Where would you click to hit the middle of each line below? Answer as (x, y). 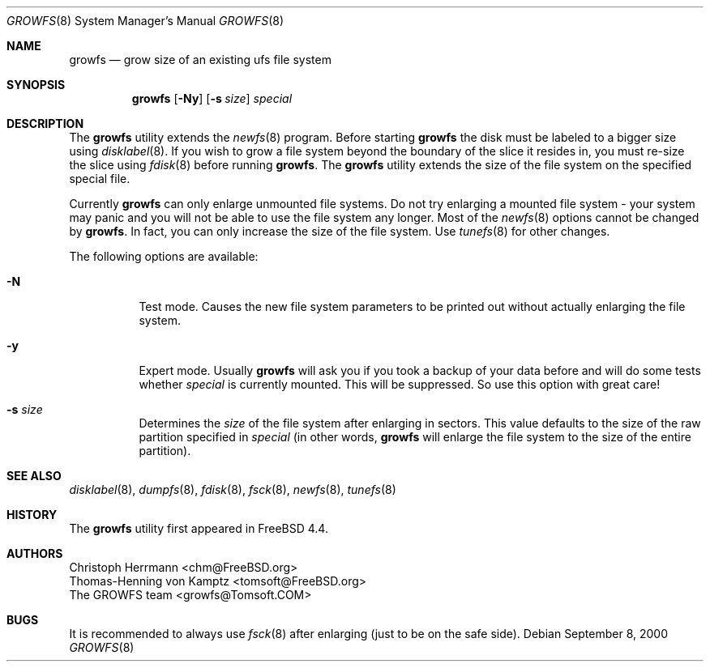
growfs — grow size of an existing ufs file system (200, 60)
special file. (100, 179)
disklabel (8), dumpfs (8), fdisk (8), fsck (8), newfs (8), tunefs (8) (233, 489)
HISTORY (32, 515)
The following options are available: (164, 256)
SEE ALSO (34, 476)
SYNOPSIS (36, 85)
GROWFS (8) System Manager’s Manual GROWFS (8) (145, 21)
